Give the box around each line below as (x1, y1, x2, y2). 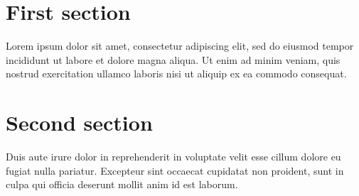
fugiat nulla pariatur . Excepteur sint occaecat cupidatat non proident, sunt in (6, 163, 344, 178)
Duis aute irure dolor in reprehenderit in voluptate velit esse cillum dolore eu (6, 149, 341, 164)
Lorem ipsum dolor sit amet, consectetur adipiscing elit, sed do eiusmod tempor (6, 38, 354, 53)
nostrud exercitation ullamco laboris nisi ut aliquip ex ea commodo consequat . (6, 66, 347, 81)
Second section (6, 108, 153, 137)
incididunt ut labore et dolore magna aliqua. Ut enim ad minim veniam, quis (6, 52, 341, 67)
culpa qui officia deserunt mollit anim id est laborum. (6, 177, 238, 192)
